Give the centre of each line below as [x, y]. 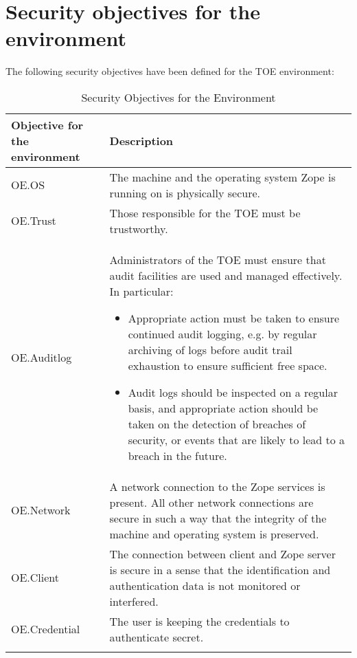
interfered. [134, 601]
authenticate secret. [157, 637]
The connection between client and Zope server [222, 553]
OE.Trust [34, 221]
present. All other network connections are [211, 502]
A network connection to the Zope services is [217, 486]
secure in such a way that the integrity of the [218, 518]
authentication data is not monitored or [205, 585]
